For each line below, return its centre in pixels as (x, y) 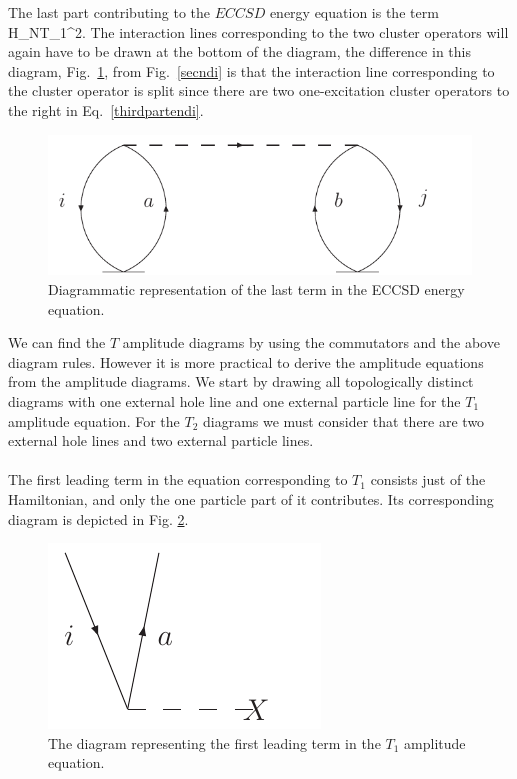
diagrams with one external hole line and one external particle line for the (234, 401)
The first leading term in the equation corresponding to (178, 479)
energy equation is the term (354, 12)
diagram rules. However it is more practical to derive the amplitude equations (246, 361)
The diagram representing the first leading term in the (214, 742)
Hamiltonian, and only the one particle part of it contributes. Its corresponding (251, 498)
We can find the (57, 342)
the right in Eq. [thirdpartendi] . (106, 109)
